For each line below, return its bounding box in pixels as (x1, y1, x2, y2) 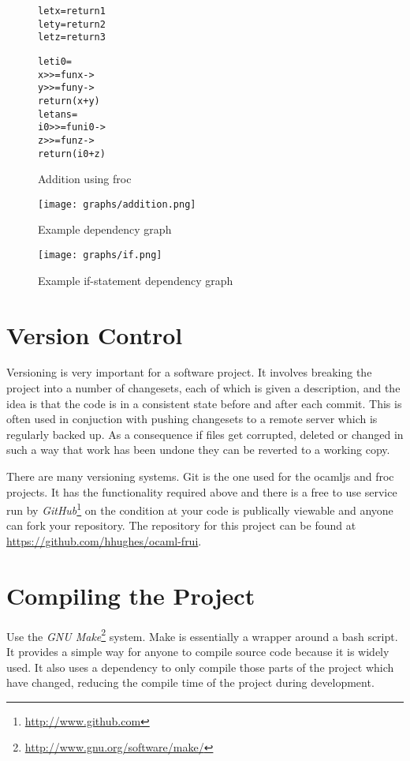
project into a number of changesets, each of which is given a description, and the (6, 380, 401, 396)
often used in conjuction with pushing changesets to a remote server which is (6, 410, 378, 427)
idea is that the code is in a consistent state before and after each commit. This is (6, 395, 402, 411)
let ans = (38, 108, 78, 120)
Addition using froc (38, 171, 132, 187)
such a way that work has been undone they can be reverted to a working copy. (6, 441, 390, 458)
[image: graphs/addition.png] (38, 198, 196, 210)
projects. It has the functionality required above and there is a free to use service (6, 483, 397, 500)
